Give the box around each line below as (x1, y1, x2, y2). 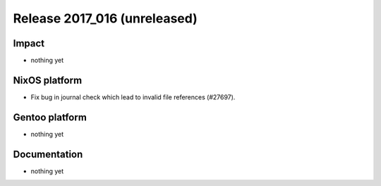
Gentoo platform (13, 111, 87, 123)
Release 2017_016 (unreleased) (13, 11, 198, 26)
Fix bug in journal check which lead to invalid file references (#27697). (30, 92, 236, 101)
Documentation (13, 148, 83, 160)
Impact (13, 37, 45, 49)
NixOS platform (13, 74, 83, 86)
